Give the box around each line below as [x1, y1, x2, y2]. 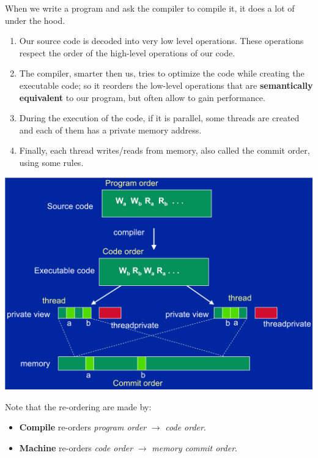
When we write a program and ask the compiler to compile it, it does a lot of [5, 2, 295, 14]
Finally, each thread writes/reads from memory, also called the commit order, [19, 144, 310, 157]
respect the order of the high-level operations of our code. [19, 46, 235, 59]
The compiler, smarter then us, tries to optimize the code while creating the [19, 67, 305, 80]
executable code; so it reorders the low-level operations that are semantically [19, 78, 313, 91]
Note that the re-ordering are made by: [5, 400, 152, 413]
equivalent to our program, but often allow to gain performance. [19, 91, 265, 103]
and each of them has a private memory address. [19, 123, 202, 136]
